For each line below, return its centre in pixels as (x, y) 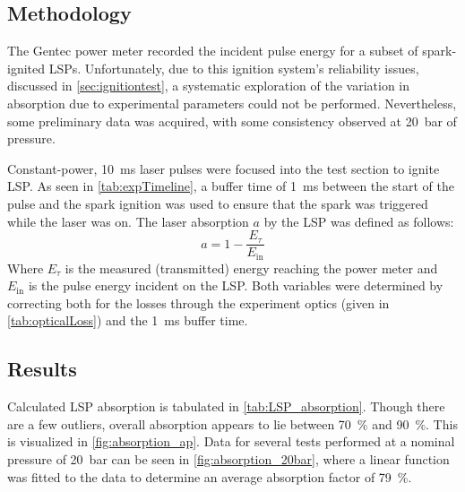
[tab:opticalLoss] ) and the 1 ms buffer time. (128, 320)
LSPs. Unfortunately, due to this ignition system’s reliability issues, (234, 68)
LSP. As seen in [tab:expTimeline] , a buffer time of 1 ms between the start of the (231, 186)
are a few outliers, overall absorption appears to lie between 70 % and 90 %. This (232, 423)
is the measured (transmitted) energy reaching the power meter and (251, 268)
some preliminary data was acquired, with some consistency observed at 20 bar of (232, 121)
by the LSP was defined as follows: (359, 221)
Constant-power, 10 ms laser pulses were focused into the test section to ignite (224, 168)
